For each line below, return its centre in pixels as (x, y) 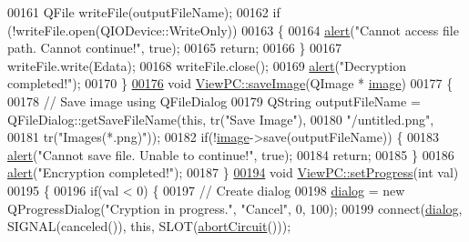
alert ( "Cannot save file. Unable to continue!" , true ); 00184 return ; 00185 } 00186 (231, 154)
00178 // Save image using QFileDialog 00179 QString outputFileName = (214, 101)
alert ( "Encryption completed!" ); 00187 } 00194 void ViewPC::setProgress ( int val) (233, 172)
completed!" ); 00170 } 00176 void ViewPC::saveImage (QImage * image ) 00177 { (230, 83)
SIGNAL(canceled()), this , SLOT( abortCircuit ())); (149, 226)
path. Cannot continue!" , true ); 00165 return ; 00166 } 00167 (175, 48)
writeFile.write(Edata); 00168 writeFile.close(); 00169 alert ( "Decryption (207, 65)
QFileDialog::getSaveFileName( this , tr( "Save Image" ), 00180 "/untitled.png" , (221, 119)
